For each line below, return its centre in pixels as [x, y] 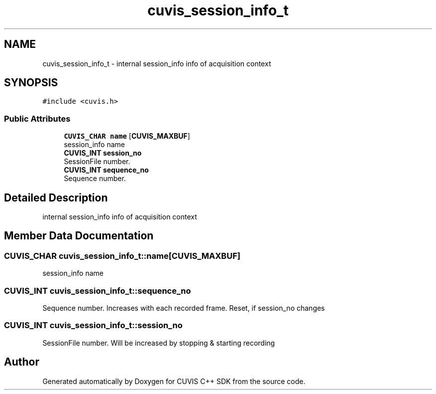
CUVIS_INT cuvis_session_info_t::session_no [93, 325]
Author [22, 362]
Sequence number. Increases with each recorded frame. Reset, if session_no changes [184, 308]
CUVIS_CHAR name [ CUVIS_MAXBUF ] [127, 136]
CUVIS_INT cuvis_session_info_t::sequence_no [98, 291]
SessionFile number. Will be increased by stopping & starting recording [159, 343]
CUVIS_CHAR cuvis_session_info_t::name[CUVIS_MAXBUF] [122, 256]
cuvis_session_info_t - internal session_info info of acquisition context [157, 63]
